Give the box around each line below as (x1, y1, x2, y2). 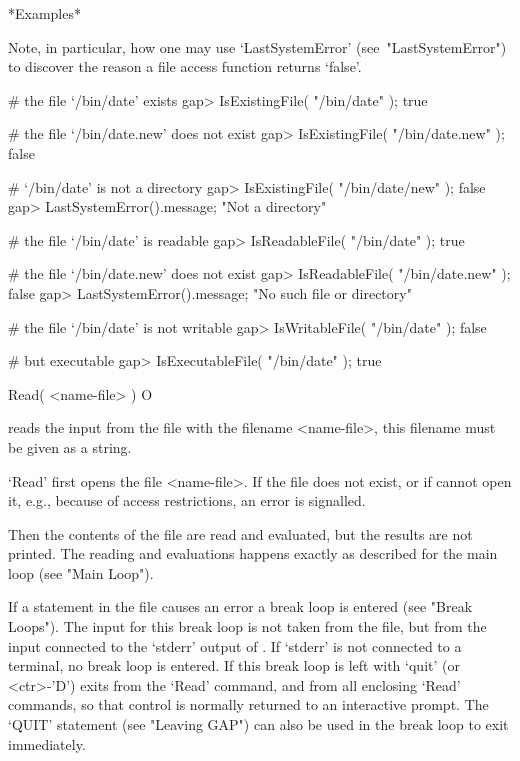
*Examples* (8, 3, 81, 23)
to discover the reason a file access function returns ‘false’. (8, 56, 362, 77)
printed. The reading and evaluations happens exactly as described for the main (8, 543, 498, 564)
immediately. (8, 733, 86, 754)
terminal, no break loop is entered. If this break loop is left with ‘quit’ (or (8, 655, 460, 676)
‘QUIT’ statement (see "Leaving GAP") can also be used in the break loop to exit (8, 714, 509, 735)
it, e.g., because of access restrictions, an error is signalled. (8, 490, 366, 511)
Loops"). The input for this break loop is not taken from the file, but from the (8, 616, 487, 637)
